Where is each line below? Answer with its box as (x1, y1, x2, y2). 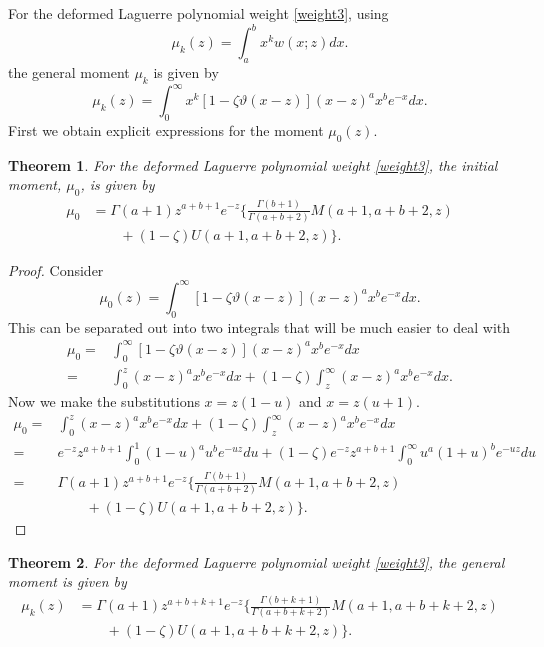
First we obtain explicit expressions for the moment (8, 119, 324, 140)
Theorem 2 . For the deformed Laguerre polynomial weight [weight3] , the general (8, 551, 505, 572)
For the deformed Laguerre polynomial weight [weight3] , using (8, 3, 389, 23)
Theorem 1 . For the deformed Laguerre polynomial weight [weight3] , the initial (8, 154, 498, 175)
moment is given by (8, 571, 127, 592)
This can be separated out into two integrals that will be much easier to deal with (8, 316, 511, 337)
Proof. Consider (8, 259, 104, 280)
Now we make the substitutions (8, 391, 200, 411)
